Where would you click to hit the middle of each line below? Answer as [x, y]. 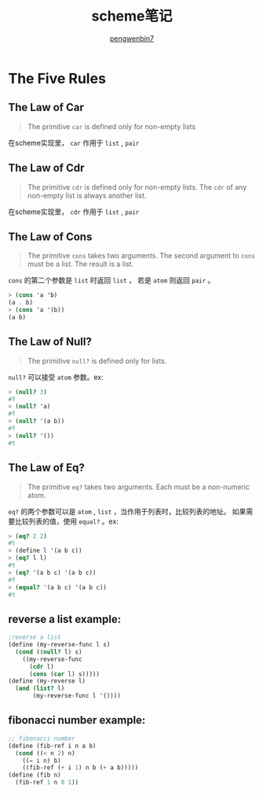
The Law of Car [46, 107]
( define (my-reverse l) [47, 681]
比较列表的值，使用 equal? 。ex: [67, 521]
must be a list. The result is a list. [80, 264]
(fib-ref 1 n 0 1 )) [47, 783]
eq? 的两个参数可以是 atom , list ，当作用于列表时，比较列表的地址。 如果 [127, 511]
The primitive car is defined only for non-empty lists [111, 126]
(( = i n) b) [42, 761]
